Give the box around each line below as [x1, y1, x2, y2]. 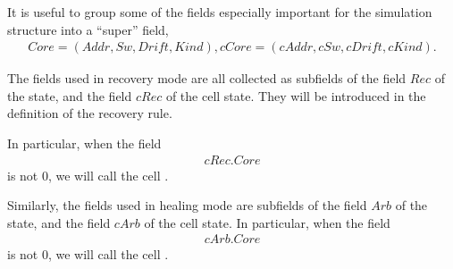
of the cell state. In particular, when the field [144, 213, 390, 231]
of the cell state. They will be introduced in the [165, 86, 426, 105]
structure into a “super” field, [7, 20, 169, 38]
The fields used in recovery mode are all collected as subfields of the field [7, 69, 407, 88]
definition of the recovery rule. [7, 104, 172, 122]
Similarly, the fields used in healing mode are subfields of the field [7, 196, 367, 214]
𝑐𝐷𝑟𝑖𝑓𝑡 [346, 41, 382, 55]
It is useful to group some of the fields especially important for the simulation [7, 3, 432, 21]
